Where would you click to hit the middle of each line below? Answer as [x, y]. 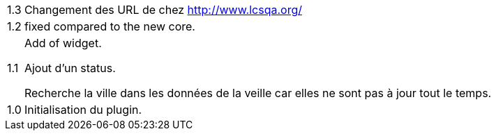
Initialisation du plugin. [83, 110]
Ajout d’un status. [70, 68]
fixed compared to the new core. [110, 26]
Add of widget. [63, 43]
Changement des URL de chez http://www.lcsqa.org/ [163, 10]
